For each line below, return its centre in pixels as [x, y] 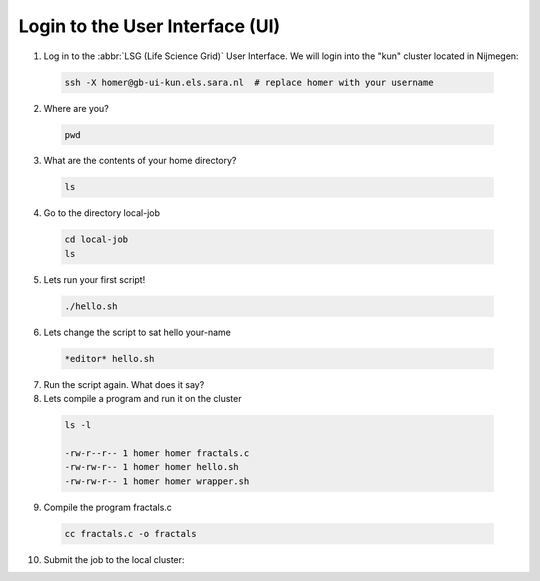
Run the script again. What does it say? [124, 384]
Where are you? [76, 108]
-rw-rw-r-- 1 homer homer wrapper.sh [157, 481]
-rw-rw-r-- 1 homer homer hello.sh [151, 467]
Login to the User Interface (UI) [149, 26]
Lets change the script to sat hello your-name [137, 332]
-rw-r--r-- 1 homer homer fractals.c [157, 453]
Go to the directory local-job [101, 213]
